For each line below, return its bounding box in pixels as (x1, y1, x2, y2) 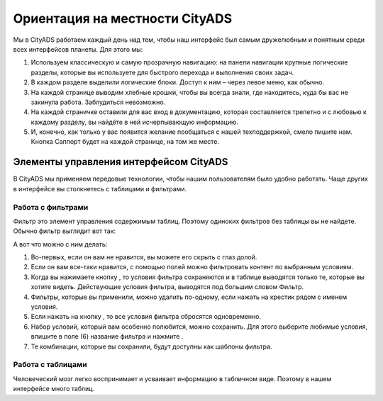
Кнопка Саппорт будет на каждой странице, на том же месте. (30, 137, 220, 146)
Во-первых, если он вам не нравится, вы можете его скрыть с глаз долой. (30, 253, 257, 261)
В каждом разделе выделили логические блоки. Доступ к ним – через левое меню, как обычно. (30, 78, 325, 86)
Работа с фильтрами (13, 202, 89, 212)
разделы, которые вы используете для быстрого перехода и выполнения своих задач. (30, 68, 294, 77)
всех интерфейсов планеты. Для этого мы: (13, 45, 143, 53)
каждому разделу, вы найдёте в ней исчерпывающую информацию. (30, 118, 239, 126)
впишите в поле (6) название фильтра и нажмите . (30, 332, 184, 341)
